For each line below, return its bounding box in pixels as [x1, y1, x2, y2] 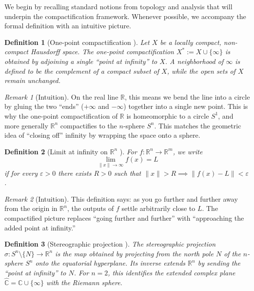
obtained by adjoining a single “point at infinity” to [4, 56, 157, 66]
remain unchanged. [4, 75, 61, 85]
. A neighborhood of [165, 56, 224, 66]
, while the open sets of [167, 65, 235, 76]
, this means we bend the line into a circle [124, 91, 250, 102]
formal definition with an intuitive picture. [4, 21, 131, 31]
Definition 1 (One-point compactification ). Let [4, 37, 150, 47]
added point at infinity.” [4, 222, 76, 232]
